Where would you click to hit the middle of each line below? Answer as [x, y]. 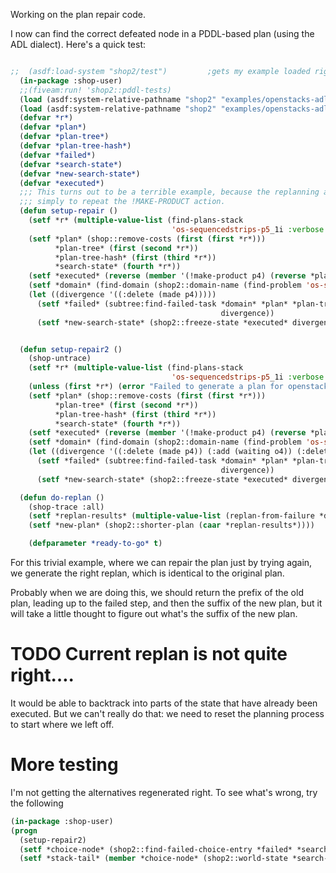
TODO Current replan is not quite [149, 654]
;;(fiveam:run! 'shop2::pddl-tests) [95, 90]
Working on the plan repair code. [78, 14]
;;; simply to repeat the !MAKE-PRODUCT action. [122, 202]
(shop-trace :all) [66, 507]
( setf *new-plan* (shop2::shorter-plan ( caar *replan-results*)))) [171, 525]
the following [37, 803]
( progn [24, 830]
